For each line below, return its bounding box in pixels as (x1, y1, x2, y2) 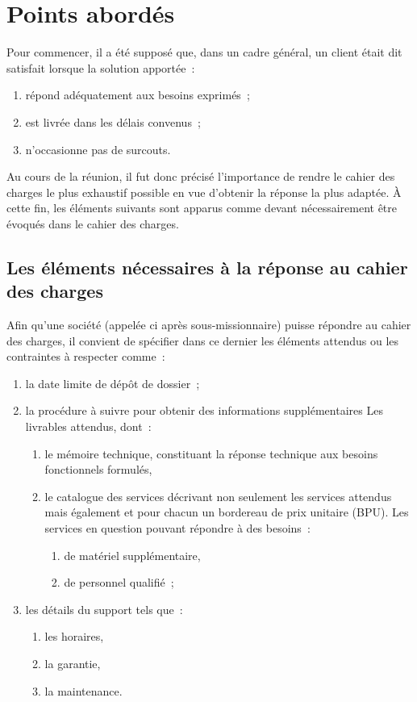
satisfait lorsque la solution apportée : (6, 59, 195, 76)
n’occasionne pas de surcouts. (25, 140, 171, 157)
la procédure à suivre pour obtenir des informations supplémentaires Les (25, 402, 383, 419)
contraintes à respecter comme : (6, 348, 165, 365)
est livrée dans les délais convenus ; (25, 113, 201, 130)
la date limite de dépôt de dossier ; (25, 374, 200, 391)
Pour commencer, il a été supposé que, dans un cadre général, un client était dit (6, 44, 402, 61)
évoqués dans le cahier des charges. (6, 215, 179, 232)
